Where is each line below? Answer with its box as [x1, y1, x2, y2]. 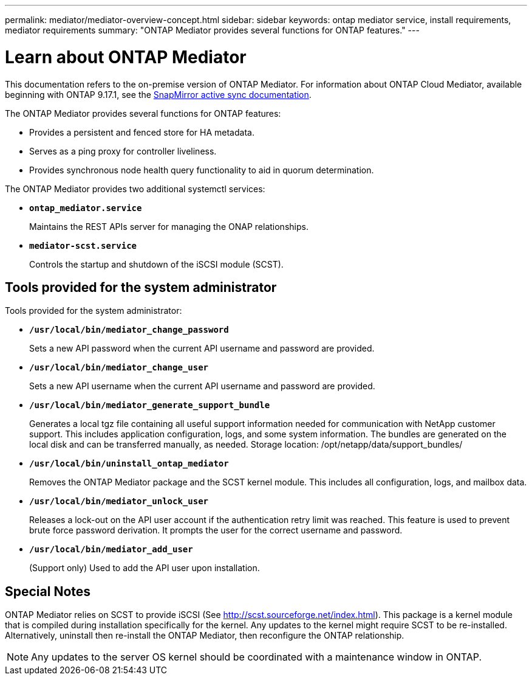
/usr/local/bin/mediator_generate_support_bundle [29, 400, 270, 411]
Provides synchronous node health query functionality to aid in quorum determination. [29, 164, 374, 175]
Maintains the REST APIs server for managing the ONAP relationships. [29, 221, 309, 232]
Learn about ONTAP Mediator [5, 46, 247, 68]
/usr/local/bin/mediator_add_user [29, 544, 193, 555]
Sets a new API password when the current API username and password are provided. [29, 343, 375, 354]
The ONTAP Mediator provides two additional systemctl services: [5, 183, 265, 194]
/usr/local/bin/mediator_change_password [29, 325, 229, 335]
